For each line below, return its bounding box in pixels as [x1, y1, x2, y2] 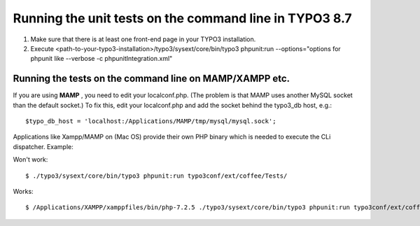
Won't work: [13, 155, 48, 164]
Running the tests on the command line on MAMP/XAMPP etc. [13, 73, 290, 85]
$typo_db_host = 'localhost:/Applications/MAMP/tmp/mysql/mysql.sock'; [25, 118, 276, 125]
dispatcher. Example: [13, 142, 73, 150]
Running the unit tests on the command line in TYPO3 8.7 [13, 10, 353, 26]
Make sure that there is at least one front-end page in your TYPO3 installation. [30, 35, 256, 43]
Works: [13, 187, 34, 195]
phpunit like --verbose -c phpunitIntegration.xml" [30, 55, 173, 63]
